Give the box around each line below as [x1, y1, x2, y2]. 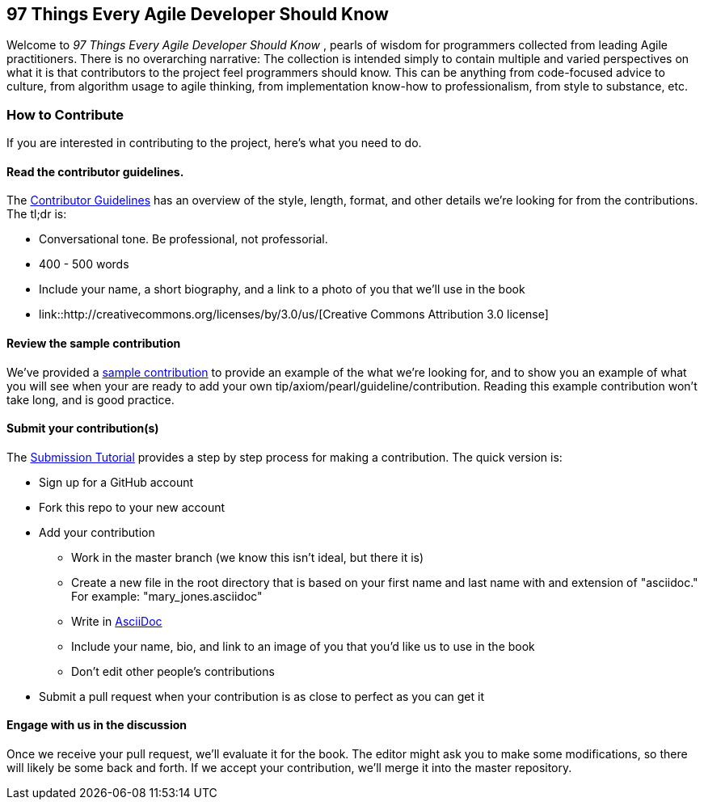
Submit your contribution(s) [6, 421, 159, 436]
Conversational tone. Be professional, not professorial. [39, 232, 328, 247]
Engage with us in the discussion [6, 718, 188, 732]
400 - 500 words [39, 257, 129, 272]
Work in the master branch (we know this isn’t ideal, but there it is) [71, 550, 424, 564]
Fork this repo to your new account [39, 500, 226, 514]
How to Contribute [6, 106, 124, 123]
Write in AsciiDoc [71, 614, 162, 628]
